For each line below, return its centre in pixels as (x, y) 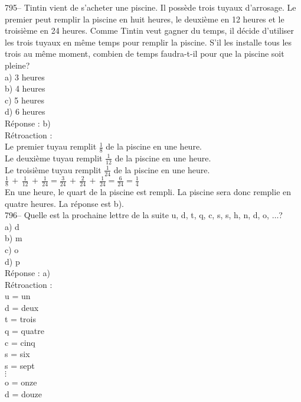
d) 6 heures (25, 111)
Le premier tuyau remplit (51, 146)
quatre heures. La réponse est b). (64, 203)
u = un (18, 296)
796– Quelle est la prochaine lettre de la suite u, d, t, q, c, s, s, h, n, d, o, (137, 215)
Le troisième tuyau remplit (53, 169)
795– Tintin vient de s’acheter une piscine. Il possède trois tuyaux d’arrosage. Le (150, 7)
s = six (17, 354)
